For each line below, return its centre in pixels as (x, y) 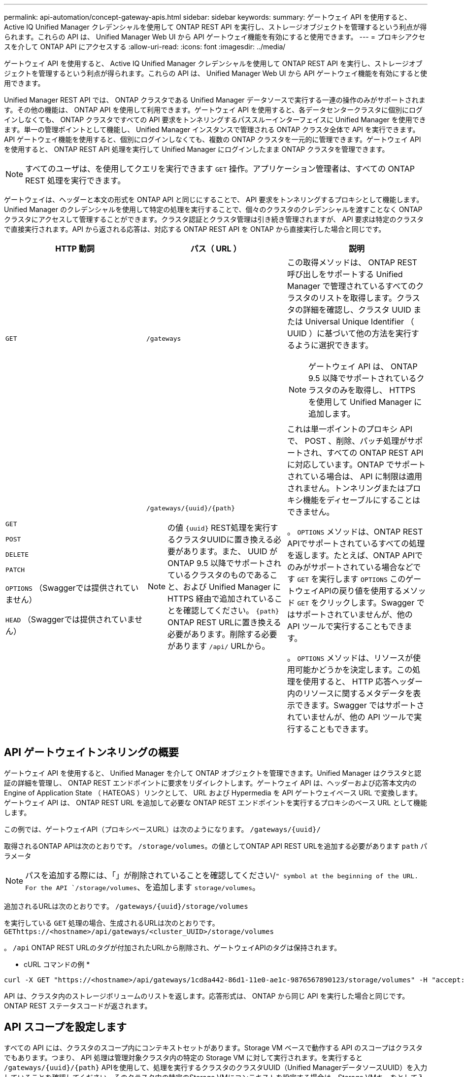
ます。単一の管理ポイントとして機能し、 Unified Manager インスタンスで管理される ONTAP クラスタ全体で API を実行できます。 (212, 129)
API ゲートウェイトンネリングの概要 (91, 753)
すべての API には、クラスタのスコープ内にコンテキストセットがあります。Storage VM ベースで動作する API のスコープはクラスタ (214, 1047)
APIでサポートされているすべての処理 (356, 543)
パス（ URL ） (216, 249)
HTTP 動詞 (75, 249)
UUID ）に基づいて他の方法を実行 (349, 333)
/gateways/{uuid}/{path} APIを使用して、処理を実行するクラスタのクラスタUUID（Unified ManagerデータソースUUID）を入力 (216, 1067)
